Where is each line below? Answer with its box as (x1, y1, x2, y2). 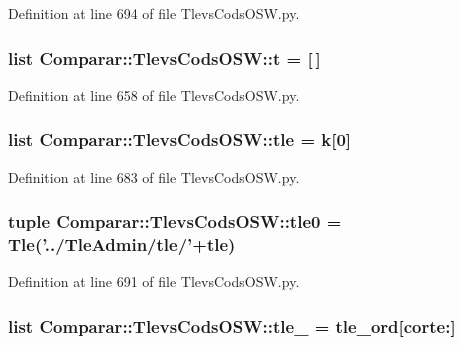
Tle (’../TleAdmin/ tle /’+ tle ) (8, 232, 236, 257)
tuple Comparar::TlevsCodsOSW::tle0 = (8, 209, 342, 234)
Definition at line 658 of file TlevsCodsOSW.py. (8, 84, 300, 105)
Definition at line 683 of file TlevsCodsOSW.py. (8, 166, 300, 187)
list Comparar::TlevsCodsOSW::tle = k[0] (8, 127, 352, 152)
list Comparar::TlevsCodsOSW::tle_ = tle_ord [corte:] (8, 313, 456, 338)
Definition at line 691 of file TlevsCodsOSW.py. (8, 271, 300, 292)
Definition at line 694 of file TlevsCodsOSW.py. (8, 3, 300, 23)
